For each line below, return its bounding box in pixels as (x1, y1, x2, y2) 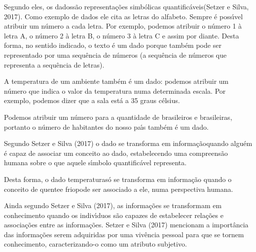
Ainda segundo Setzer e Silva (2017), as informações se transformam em (4, 200, 222, 211)
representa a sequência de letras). (4, 59, 105, 70)
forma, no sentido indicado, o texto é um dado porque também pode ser (4, 40, 221, 50)
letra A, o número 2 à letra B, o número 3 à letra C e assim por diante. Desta (4, 30, 239, 40)
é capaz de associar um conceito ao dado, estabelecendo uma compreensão (4, 147, 228, 158)
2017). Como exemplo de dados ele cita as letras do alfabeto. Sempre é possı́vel (4, 11, 243, 21)
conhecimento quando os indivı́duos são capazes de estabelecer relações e (4, 210, 223, 220)
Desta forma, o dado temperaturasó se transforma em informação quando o (4, 174, 232, 184)
